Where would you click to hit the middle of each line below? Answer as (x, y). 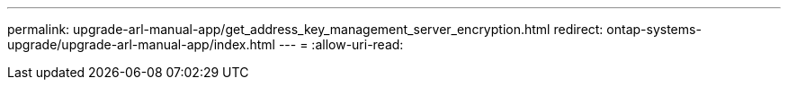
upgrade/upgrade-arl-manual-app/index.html (141, 44)
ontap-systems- (654, 29)
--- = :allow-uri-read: (341, 44)
